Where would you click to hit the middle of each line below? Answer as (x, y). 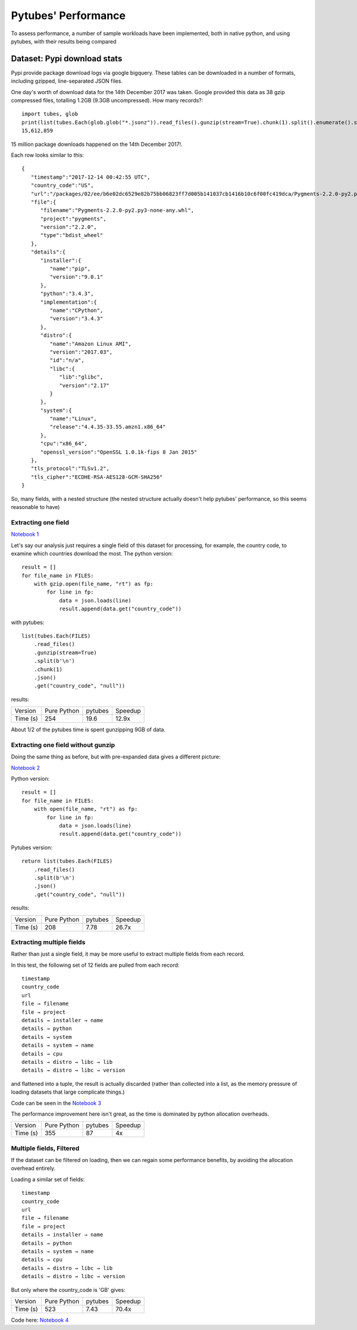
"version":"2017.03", (81, 352)
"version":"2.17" (84, 385)
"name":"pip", (70, 269)
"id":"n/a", (67, 360)
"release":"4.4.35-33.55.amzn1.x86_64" (108, 427)
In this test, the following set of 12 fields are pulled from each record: (95, 965)
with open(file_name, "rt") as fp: (86, 809)
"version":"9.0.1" (76, 277)
